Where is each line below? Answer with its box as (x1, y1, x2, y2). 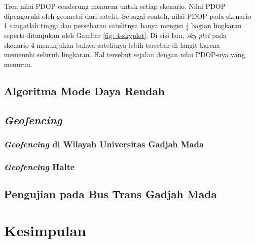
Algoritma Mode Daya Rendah (4, 83, 165, 98)
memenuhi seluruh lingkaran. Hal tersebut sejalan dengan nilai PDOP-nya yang (4, 49, 245, 60)
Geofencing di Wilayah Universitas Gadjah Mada (4, 138, 204, 150)
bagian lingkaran (191, 20, 242, 31)
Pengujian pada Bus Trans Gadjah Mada (4, 186, 217, 202)
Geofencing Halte (4, 160, 75, 173)
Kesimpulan (4, 220, 86, 240)
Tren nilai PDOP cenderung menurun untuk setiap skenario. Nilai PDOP (4, 1, 226, 11)
